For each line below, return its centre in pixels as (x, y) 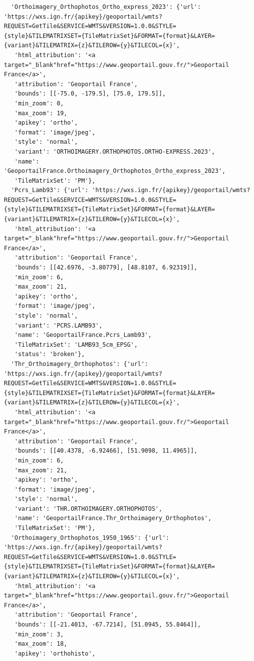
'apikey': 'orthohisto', (55, 653)
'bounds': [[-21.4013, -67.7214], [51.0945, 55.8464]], (108, 625)
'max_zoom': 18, (41, 644)
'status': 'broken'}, (50, 354)
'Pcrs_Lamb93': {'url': (50, 190)
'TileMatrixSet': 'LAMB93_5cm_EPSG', (76, 345)
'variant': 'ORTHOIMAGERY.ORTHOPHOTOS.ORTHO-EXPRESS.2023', (115, 151)
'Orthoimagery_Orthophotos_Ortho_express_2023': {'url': (106, 7)
